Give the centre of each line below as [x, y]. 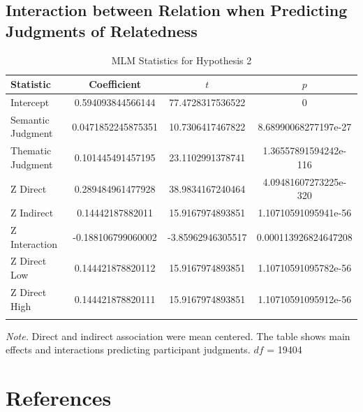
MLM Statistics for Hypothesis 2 [181, 60]
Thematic [31, 150]
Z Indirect [32, 213]
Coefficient [115, 84]
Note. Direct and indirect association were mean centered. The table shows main [178, 336]
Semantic [30, 119]
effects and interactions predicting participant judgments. [128, 350]
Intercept [30, 102]
